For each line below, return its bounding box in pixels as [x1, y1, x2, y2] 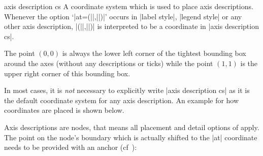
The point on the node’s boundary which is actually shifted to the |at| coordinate [4, 132, 257, 142]
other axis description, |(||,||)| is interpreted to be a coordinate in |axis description [4, 21, 259, 32]
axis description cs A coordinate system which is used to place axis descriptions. [4, 1, 253, 11]
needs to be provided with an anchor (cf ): [4, 142, 137, 152]
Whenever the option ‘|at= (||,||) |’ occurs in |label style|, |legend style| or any [4, 11, 242, 21]
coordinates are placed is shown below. [4, 105, 124, 115]
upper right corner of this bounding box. [4, 68, 130, 78]
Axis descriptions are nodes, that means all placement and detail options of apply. [4, 121, 259, 132]
